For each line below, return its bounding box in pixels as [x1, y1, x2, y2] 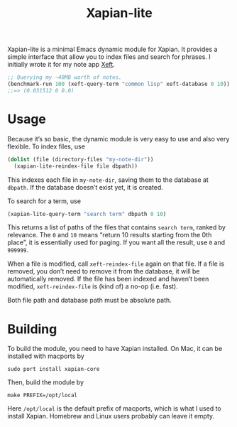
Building [7, 321, 57, 337]
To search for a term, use [7, 197, 82, 205]
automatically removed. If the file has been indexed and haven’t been [7, 275, 209, 283]
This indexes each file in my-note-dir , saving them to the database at [7, 175, 209, 184]
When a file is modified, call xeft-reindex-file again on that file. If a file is [7, 259, 225, 268]
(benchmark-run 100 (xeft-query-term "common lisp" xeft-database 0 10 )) [7, 80, 231, 88]
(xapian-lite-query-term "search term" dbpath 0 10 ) [7, 210, 167, 217]
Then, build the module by [7, 378, 84, 387]
